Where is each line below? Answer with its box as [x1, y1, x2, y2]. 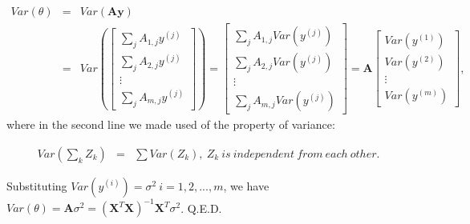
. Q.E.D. [180, 199, 222, 216]
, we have [223, 177, 269, 194]
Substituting [6, 177, 67, 194]
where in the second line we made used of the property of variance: [6, 116, 335, 133]
